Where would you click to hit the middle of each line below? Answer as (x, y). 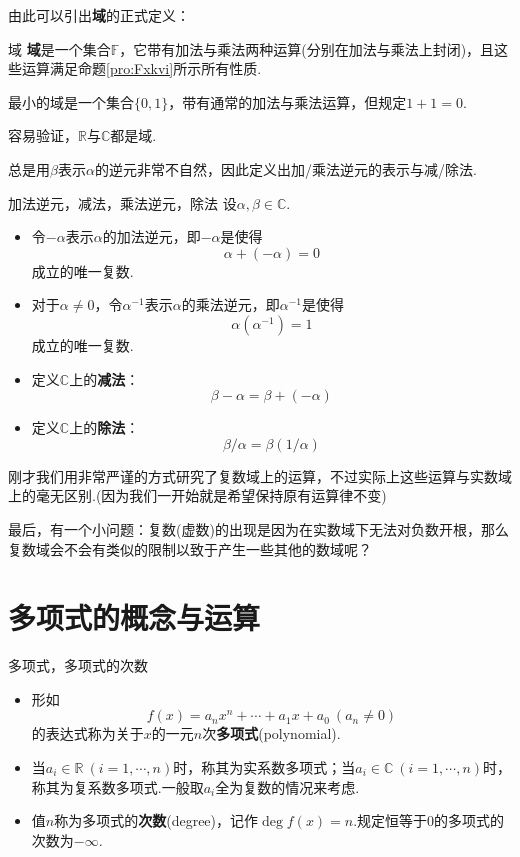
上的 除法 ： (104, 427)
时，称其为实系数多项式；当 (264, 767)
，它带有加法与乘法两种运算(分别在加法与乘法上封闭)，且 (307, 48)
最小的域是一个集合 (71, 101)
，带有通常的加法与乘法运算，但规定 (287, 101)
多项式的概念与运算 (134, 617)
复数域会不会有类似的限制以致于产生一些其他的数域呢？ (190, 548)
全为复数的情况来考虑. (287, 786)
